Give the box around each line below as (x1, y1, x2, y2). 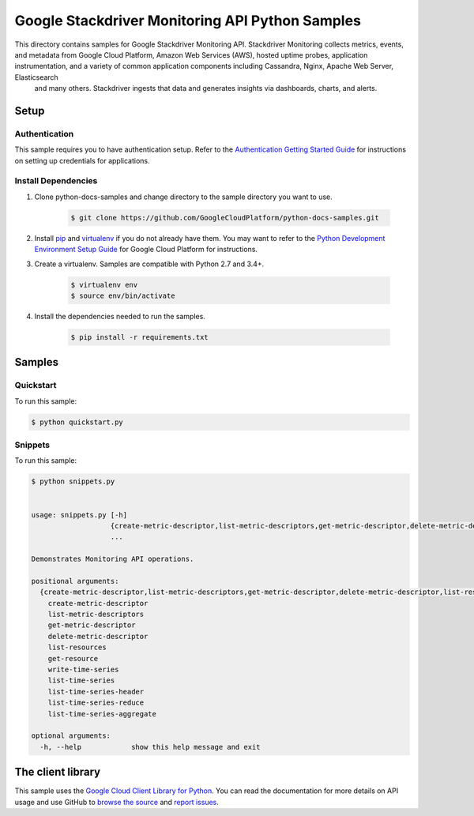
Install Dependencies (14, 175, 98, 186)
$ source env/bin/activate (70, 291, 175, 300)
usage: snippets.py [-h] (31, 510, 128, 519)
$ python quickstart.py (31, 417, 124, 427)
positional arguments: (31, 577, 119, 585)
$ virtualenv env (70, 280, 138, 289)
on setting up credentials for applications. (14, 156, 150, 165)
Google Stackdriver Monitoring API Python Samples (14, 12, 361, 29)
